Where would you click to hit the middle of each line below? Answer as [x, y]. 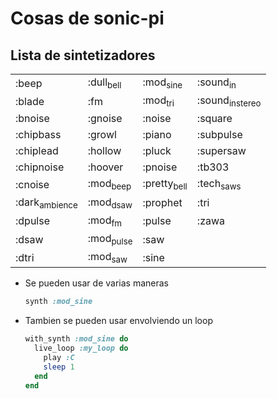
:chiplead [37, 151]
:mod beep [109, 184]
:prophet [162, 203]
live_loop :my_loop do [81, 348]
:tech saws [219, 184]
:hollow [104, 151]
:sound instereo [229, 101]
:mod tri [158, 101]
